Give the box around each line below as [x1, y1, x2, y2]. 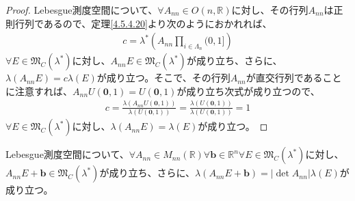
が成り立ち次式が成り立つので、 [176, 83, 320, 98]
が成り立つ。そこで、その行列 [96, 70, 231, 85]
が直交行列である [246, 70, 323, 85]
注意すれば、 [14, 83, 73, 98]
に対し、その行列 [231, 3, 308, 16]
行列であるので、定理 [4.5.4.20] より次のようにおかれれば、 [14, 16, 272, 30]
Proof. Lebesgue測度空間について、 [5, 3, 158, 16]
